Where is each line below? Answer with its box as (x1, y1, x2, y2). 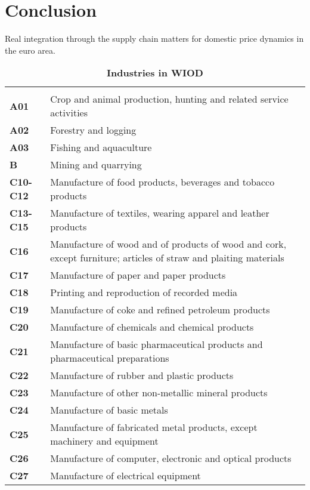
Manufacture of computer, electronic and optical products (50, 451, 292, 466)
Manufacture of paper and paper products (50, 268, 226, 282)
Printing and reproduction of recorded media (50, 285, 238, 300)
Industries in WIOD (107, 66, 203, 80)
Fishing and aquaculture (50, 140, 152, 155)
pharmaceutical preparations (50, 351, 169, 365)
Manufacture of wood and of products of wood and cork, (50, 237, 287, 251)
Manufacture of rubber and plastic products (50, 368, 234, 383)
